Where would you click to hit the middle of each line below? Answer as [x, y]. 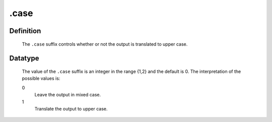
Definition [25, 31]
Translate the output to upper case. [71, 108]
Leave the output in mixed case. [67, 95]
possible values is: [41, 78]
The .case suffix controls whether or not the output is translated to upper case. [105, 44]
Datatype [24, 58]
